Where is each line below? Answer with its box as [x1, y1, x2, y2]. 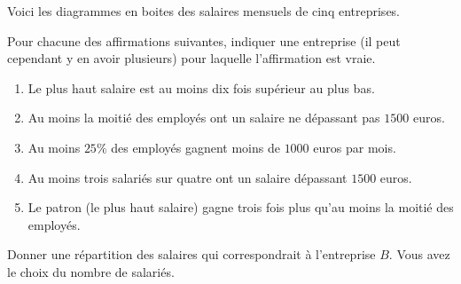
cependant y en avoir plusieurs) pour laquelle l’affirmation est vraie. [7, 49, 376, 67]
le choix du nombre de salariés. [7, 262, 175, 280]
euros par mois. [313, 138, 396, 156]
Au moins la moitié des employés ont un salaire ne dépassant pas [27, 108, 380, 127]
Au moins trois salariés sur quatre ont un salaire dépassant [27, 168, 348, 186]
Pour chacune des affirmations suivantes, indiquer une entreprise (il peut [7, 31, 401, 50]
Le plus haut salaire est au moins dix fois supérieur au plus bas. [27, 78, 375, 97]
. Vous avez [388, 245, 450, 264]
